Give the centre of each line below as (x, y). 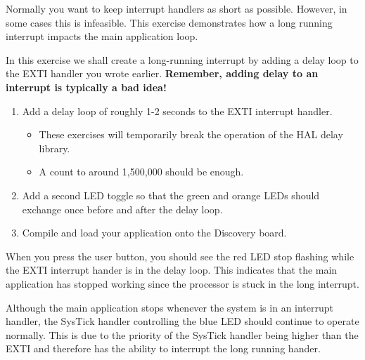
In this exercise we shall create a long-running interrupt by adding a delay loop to (182, 59)
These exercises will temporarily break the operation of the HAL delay (191, 134)
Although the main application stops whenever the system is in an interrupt (170, 307)
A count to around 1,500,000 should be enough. (141, 172)
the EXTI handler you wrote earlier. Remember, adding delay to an (162, 73)
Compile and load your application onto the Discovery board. (154, 233)
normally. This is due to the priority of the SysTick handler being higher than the (182, 334)
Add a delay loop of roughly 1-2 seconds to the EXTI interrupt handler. (177, 111)
